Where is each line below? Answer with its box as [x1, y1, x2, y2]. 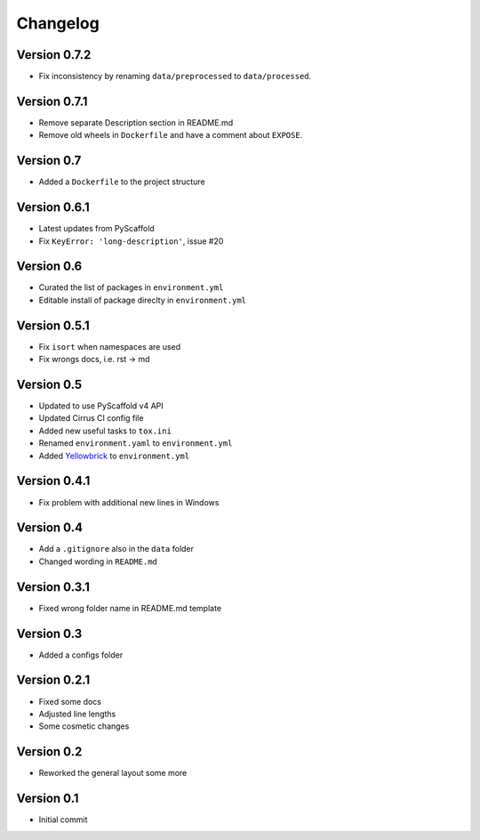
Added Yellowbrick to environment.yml [38, 450, 190, 461]
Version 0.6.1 [16, 200, 90, 215]
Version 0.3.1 [16, 579, 91, 594]
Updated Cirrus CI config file [38, 413, 144, 424]
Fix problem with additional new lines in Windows [38, 497, 220, 507]
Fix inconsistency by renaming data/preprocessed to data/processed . [38, 71, 312, 82]
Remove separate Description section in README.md [38, 117, 234, 128]
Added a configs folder [38, 650, 124, 660]
